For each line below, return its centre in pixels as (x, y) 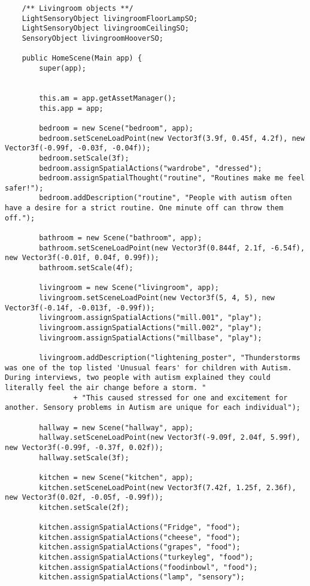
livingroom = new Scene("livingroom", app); (129, 288)
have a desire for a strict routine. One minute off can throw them (144, 208)
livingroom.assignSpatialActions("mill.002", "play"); (151, 328)
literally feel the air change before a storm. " (106, 387)
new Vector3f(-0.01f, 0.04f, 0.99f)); (82, 258)
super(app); (63, 68)
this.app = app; (71, 108)
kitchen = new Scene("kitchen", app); (116, 477)
